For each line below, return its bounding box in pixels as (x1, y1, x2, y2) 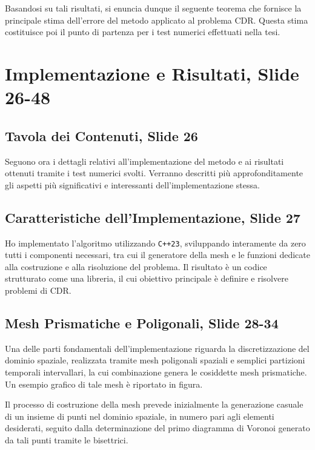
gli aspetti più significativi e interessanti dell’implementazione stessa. (5, 178, 260, 191)
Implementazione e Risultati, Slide (5, 61, 299, 85)
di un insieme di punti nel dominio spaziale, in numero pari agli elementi (5, 409, 274, 422)
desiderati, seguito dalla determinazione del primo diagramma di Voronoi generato (5, 422, 310, 434)
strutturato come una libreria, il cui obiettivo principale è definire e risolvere (5, 272, 288, 285)
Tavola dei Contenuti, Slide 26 (5, 126, 198, 145)
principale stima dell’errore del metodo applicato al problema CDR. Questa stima (5, 13, 308, 26)
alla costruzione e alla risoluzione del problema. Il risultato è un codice (5, 260, 267, 273)
